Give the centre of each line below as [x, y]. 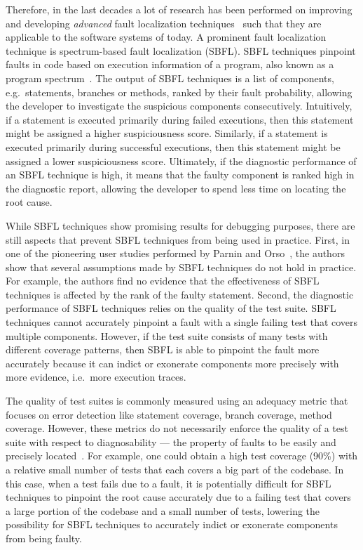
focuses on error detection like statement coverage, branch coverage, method [169, 414]
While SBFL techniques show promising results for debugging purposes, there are [180, 225]
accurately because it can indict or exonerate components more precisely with [172, 363]
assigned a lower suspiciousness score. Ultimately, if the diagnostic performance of [181, 161]
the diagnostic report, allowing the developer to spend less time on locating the [176, 188]
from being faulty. [44, 538]
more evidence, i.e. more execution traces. [96, 377]
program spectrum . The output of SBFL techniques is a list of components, [170, 78]
